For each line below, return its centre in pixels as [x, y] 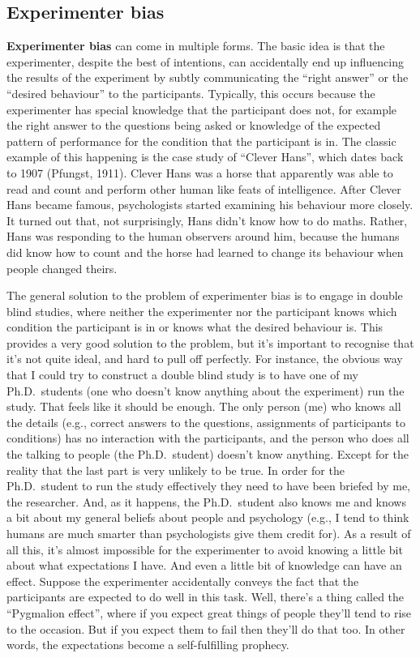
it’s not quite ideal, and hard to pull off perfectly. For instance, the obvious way [205, 359]
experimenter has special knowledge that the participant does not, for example [202, 109]
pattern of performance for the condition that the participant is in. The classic [201, 141]
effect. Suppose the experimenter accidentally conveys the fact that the [183, 581]
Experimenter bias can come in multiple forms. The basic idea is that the [196, 46]
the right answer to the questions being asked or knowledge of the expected [194, 125]
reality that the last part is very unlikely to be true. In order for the [176, 470]
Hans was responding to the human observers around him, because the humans [203, 236]
